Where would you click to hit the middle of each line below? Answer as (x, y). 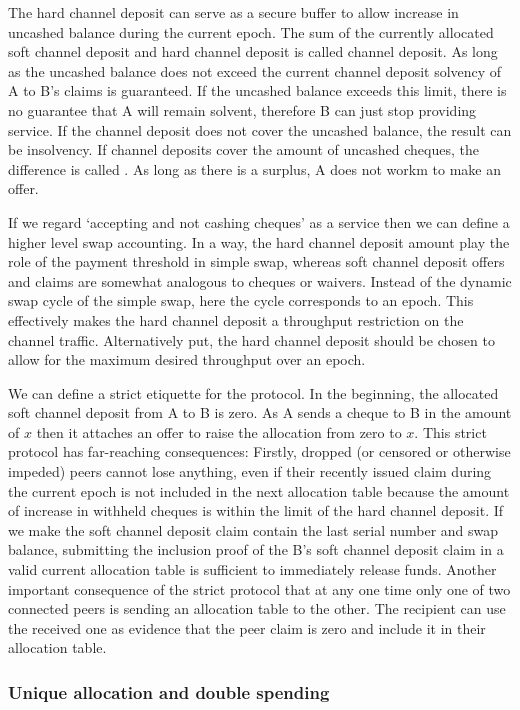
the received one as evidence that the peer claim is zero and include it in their (247, 627)
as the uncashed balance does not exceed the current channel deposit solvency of (255, 70)
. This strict (450, 431)
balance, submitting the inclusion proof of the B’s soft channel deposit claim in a (256, 549)
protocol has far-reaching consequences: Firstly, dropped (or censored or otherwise (259, 451)
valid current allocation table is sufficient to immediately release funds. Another (252, 569)
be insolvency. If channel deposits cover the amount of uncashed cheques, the (243, 149)
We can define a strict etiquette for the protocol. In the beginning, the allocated (253, 392)
